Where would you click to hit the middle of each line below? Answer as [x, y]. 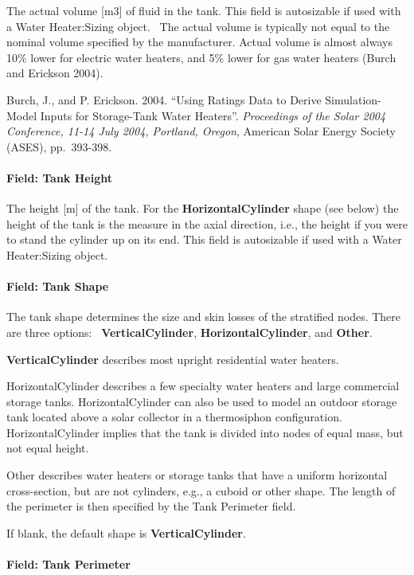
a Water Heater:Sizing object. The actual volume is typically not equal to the [198, 26]
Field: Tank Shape [58, 286]
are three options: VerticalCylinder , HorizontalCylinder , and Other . [189, 332]
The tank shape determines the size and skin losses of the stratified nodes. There [204, 317]
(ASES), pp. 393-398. [59, 146]
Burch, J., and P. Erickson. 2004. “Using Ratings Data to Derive [164, 99]
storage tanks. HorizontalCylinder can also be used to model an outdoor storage [202, 401]
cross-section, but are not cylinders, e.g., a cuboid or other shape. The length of [201, 490]
